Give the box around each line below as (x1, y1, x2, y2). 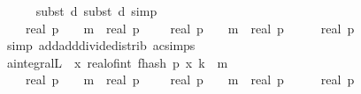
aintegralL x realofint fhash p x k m (6, 53, 228, 71)
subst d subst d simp (35, 2, 157, 19)
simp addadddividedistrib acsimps (6, 36, 196, 54)
